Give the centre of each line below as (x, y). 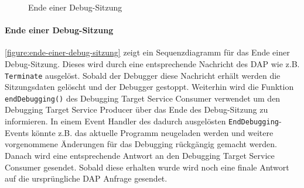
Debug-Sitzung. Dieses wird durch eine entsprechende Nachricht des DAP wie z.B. (152, 63)
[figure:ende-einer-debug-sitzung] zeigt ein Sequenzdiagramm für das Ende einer (147, 52)
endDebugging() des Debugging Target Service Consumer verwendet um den (143, 98)
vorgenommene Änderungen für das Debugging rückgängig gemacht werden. (141, 144)
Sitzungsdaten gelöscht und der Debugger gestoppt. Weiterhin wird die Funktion (149, 87)
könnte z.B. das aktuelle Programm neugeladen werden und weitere (152, 132)
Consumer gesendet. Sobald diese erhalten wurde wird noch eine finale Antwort (147, 167)
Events (17, 132)
